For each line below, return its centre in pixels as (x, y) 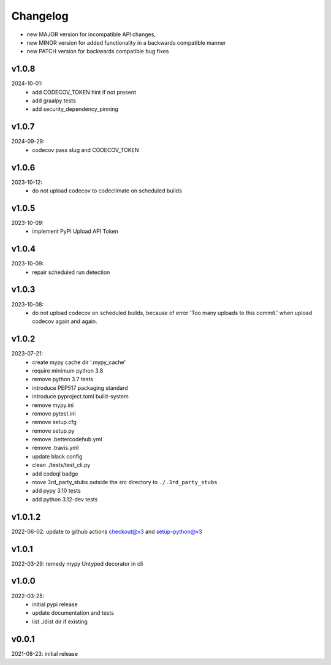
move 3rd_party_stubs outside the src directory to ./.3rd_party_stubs (125, 482)
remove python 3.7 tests (63, 379)
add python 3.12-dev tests (65, 499)
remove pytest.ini (54, 413)
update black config (57, 456)
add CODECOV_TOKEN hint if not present (84, 92)
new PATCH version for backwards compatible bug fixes (98, 51)
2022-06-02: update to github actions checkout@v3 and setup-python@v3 (107, 531)
